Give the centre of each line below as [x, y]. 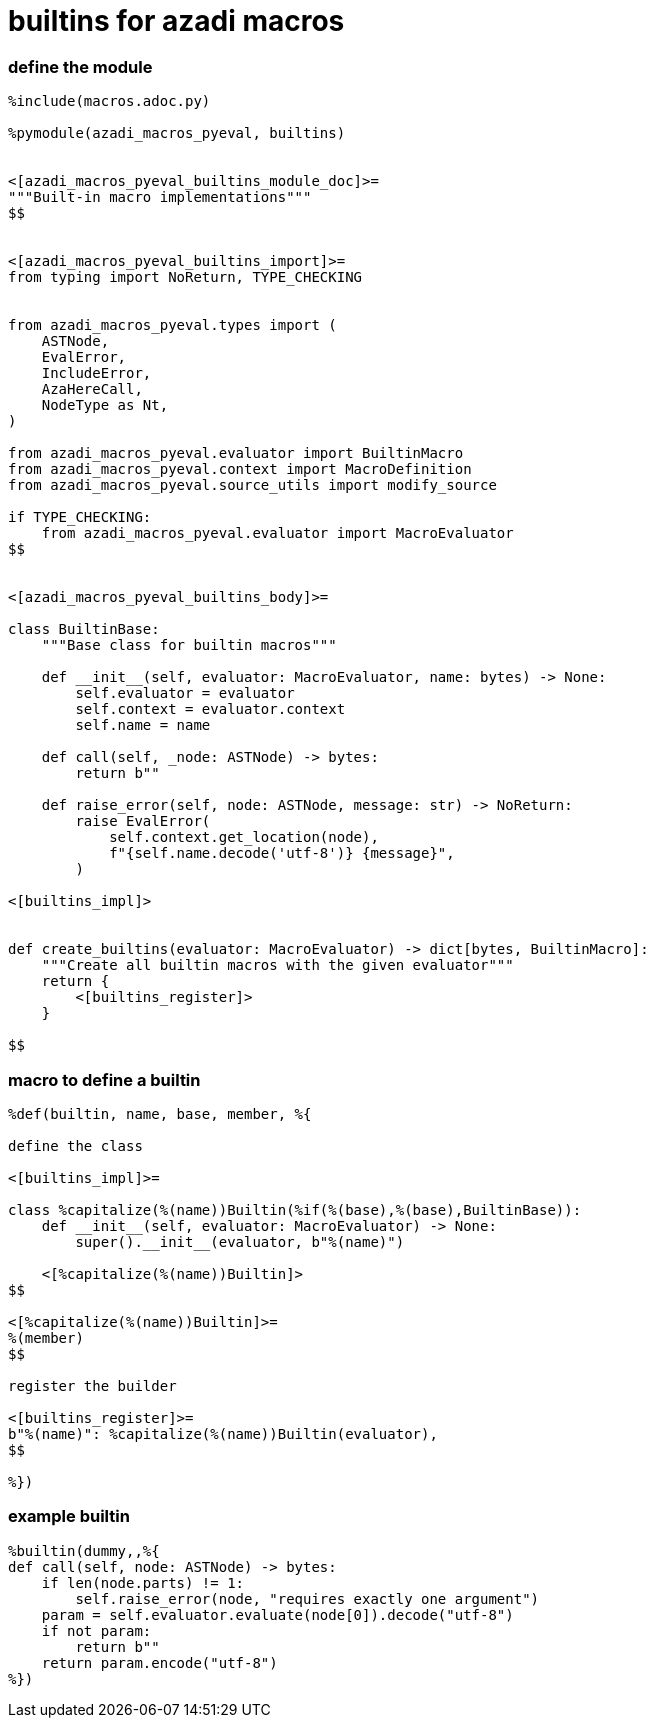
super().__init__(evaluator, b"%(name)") [240, 1241]
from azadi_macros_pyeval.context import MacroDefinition [240, 469]
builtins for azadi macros [176, 21]
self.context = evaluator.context [210, 709]
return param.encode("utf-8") [159, 1662]
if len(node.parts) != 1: [143, 1582]
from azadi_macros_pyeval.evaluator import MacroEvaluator [277, 533]
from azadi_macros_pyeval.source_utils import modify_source [252, 485]
